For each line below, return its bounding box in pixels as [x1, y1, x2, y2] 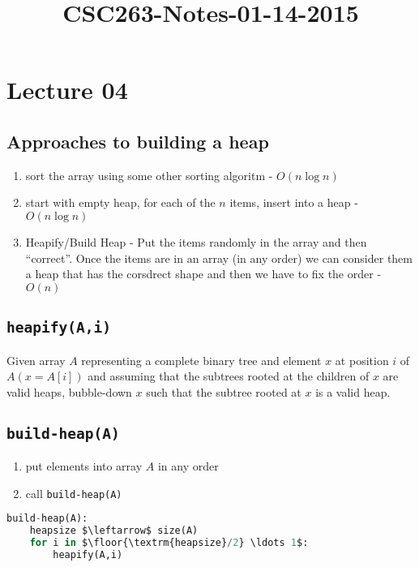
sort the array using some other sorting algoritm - [25, 166, 273, 183]
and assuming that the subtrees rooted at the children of [88, 367, 370, 384]
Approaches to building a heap [6, 128, 269, 153]
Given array [6, 351, 66, 368]
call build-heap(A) [25, 484, 122, 501]
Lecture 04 [6, 73, 128, 106]
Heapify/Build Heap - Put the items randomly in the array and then [25, 233, 367, 250]
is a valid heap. [315, 383, 391, 400]
